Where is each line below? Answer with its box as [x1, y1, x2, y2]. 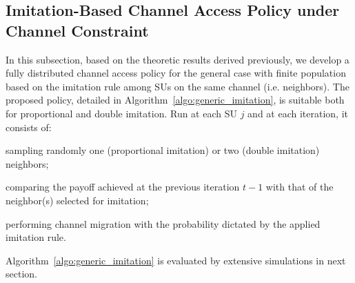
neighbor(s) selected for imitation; [6, 193, 149, 207]
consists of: [6, 119, 52, 134]
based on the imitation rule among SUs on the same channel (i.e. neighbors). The [6, 79, 349, 93]
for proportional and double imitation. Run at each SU [6, 106, 237, 120]
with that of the [265, 179, 334, 194]
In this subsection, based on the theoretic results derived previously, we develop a [6, 52, 349, 66]
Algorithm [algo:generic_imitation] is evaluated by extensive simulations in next [6, 253, 346, 267]
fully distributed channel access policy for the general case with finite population [6, 66, 346, 80]
